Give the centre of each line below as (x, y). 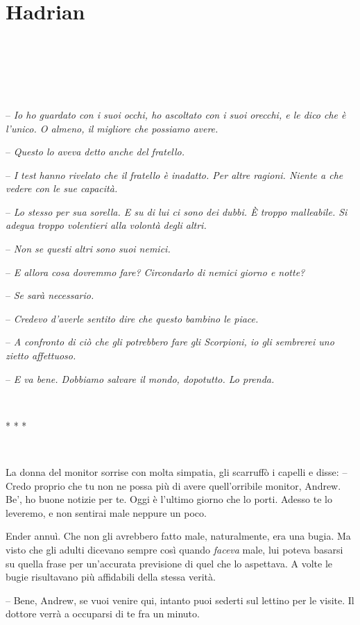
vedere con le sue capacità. (62, 188)
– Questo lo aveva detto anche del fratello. (95, 152)
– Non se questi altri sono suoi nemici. (88, 249)
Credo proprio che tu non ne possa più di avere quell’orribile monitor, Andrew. (173, 485)
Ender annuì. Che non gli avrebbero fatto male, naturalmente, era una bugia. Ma (178, 536)
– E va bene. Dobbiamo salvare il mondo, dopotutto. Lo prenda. (140, 378)
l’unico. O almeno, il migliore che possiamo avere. (112, 128)
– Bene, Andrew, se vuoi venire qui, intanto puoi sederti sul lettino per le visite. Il (180, 600)
